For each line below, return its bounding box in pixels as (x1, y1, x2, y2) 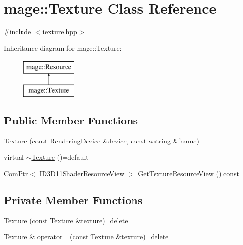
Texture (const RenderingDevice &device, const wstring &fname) (4, 135, 199, 145)
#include (4, 26, 31, 37)
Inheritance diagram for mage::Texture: (4, 42, 122, 53)
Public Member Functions (4, 112, 138, 127)
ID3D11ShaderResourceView (39, 168, 125, 178)
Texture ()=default (31, 152, 88, 162)
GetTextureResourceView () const (138, 168, 239, 178)
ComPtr (4, 168, 28, 178)
